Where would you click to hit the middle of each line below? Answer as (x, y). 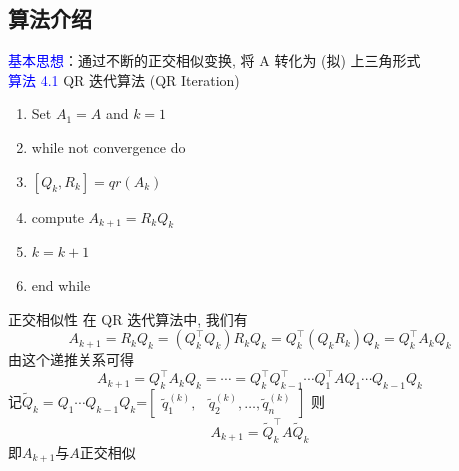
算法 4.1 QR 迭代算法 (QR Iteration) (124, 79)
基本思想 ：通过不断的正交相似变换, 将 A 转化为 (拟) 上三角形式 (214, 60)
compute (57, 216)
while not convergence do (108, 146)
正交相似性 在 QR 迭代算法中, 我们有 (128, 318)
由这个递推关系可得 (71, 359)
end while (61, 284)
